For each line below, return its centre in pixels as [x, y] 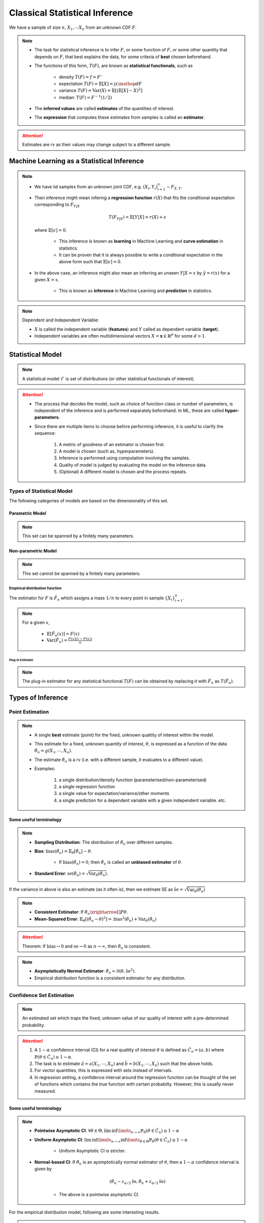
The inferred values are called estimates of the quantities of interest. [104, 109]
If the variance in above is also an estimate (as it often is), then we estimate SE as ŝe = [96, 889]
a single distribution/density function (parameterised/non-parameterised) [133, 780]
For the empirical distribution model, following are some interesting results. [84, 1212]
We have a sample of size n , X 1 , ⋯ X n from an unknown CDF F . [73, 28]
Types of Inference [38, 698]
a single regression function [87, 786]
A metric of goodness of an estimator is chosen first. [112, 444]
